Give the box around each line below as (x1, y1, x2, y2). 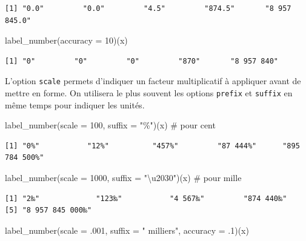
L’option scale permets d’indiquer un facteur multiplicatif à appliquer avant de (5, 74, 301, 87)
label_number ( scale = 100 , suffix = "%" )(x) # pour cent (5, 119, 216, 131)
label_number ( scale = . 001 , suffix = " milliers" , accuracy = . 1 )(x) (5, 223, 249, 236)
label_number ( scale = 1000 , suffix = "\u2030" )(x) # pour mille (5, 171, 242, 184)
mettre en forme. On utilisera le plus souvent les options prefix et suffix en (5, 87, 293, 99)
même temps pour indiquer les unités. (5, 98, 145, 111)
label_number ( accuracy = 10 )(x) (5, 34, 128, 47)
